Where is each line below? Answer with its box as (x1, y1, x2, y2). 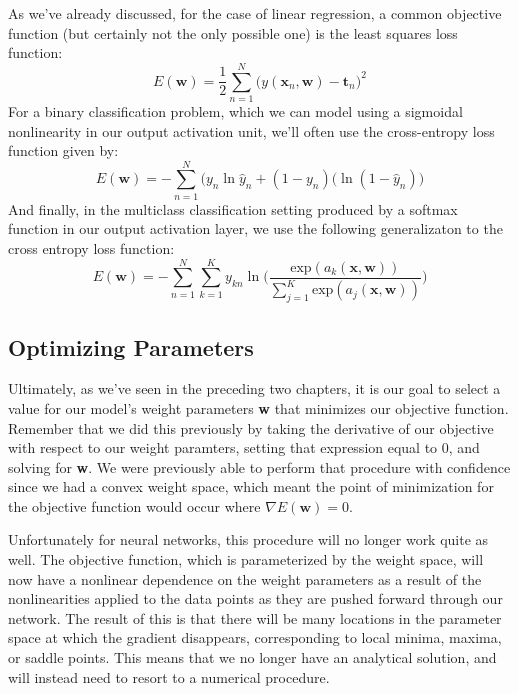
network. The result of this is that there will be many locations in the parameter (8, 607, 502, 628)
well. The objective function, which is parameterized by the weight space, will (8, 549, 484, 570)
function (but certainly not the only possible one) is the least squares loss (8, 22, 458, 43)
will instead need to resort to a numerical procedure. (8, 666, 330, 687)
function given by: (8, 140, 119, 161)
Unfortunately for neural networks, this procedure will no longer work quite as (8, 529, 489, 550)
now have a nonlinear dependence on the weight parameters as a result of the (8, 568, 482, 589)
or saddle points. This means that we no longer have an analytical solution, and (8, 647, 497, 668)
